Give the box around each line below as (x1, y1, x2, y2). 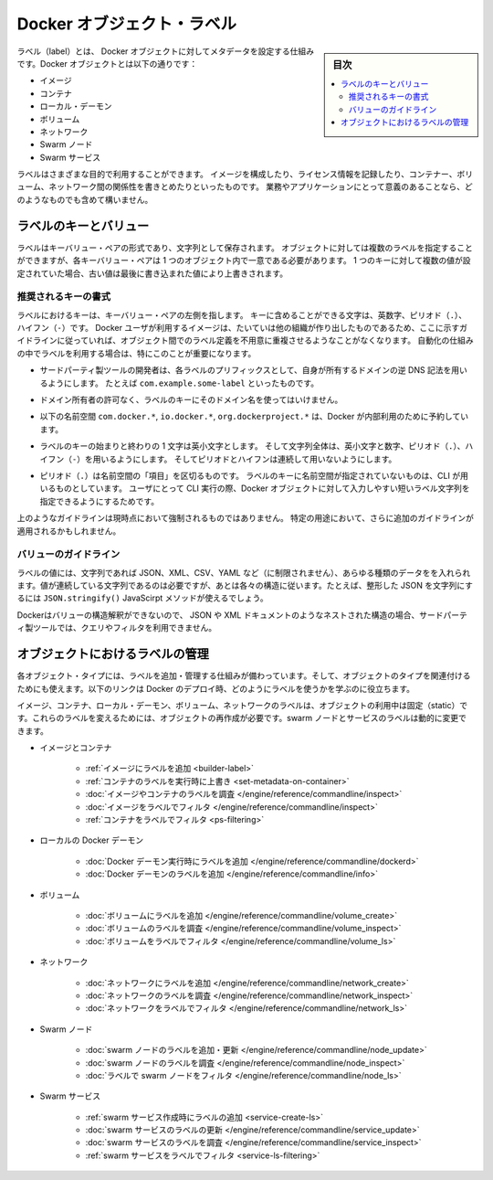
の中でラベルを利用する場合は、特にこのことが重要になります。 (16, 347, 257, 358)
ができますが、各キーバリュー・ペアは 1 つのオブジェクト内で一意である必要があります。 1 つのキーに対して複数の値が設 (16, 255, 471, 266)
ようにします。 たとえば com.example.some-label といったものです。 (47, 377, 320, 388)
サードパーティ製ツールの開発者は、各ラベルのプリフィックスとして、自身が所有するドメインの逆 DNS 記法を (39, 365, 452, 376)
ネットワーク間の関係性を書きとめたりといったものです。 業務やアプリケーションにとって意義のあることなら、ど (48, 181, 474, 192)
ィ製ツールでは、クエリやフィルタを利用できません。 (16, 622, 217, 633)
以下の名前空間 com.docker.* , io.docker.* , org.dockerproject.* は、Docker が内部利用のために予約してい (39, 411, 469, 422)
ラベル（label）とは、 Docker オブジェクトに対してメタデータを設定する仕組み (16, 46, 315, 57)
